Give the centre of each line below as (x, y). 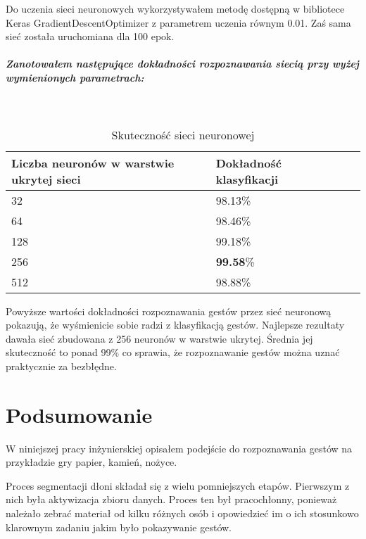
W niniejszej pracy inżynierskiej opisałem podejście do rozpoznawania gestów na (179, 448)
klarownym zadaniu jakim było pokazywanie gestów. (119, 527)
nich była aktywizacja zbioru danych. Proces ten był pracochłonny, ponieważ (171, 499)
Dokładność (248, 163)
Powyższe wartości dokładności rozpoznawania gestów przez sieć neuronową (169, 311)
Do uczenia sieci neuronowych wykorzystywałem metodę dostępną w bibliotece (175, 8)
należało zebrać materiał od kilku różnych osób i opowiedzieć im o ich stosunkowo (182, 513)
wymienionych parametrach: (75, 77)
